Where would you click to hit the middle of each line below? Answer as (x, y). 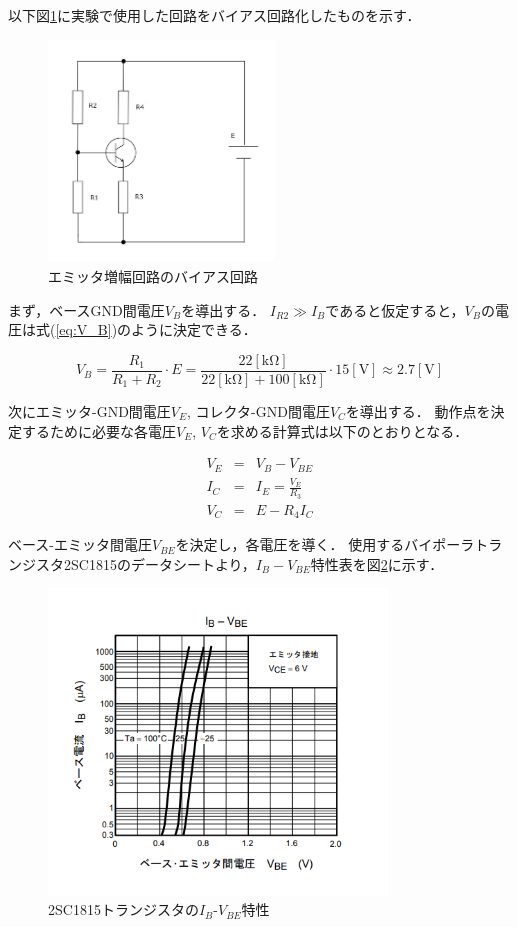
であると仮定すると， (395, 309)
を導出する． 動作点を (418, 410)
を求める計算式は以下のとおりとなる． (342, 430)
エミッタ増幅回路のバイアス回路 (153, 276)
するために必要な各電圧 (98, 430)
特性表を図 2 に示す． (377, 563)
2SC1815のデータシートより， (159, 563)
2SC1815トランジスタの (123, 909)
